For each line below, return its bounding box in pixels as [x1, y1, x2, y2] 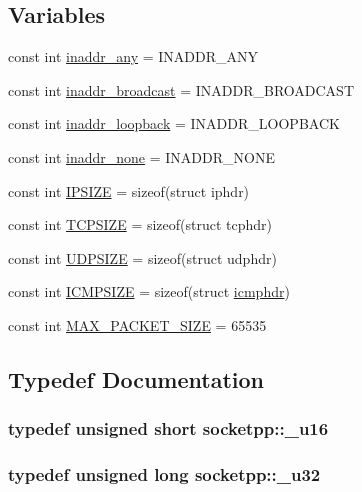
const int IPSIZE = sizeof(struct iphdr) [8, 180, 250, 201]
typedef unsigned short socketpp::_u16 [8, 416, 329, 441]
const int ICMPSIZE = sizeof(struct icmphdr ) [8, 281, 290, 302]
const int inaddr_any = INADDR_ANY [8, 46, 259, 67]
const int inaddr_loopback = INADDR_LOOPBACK [8, 113, 340, 134]
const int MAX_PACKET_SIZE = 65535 [8, 314, 267, 335]
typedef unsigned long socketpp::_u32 [8, 462, 321, 487]
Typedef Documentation [8, 363, 264, 394]
